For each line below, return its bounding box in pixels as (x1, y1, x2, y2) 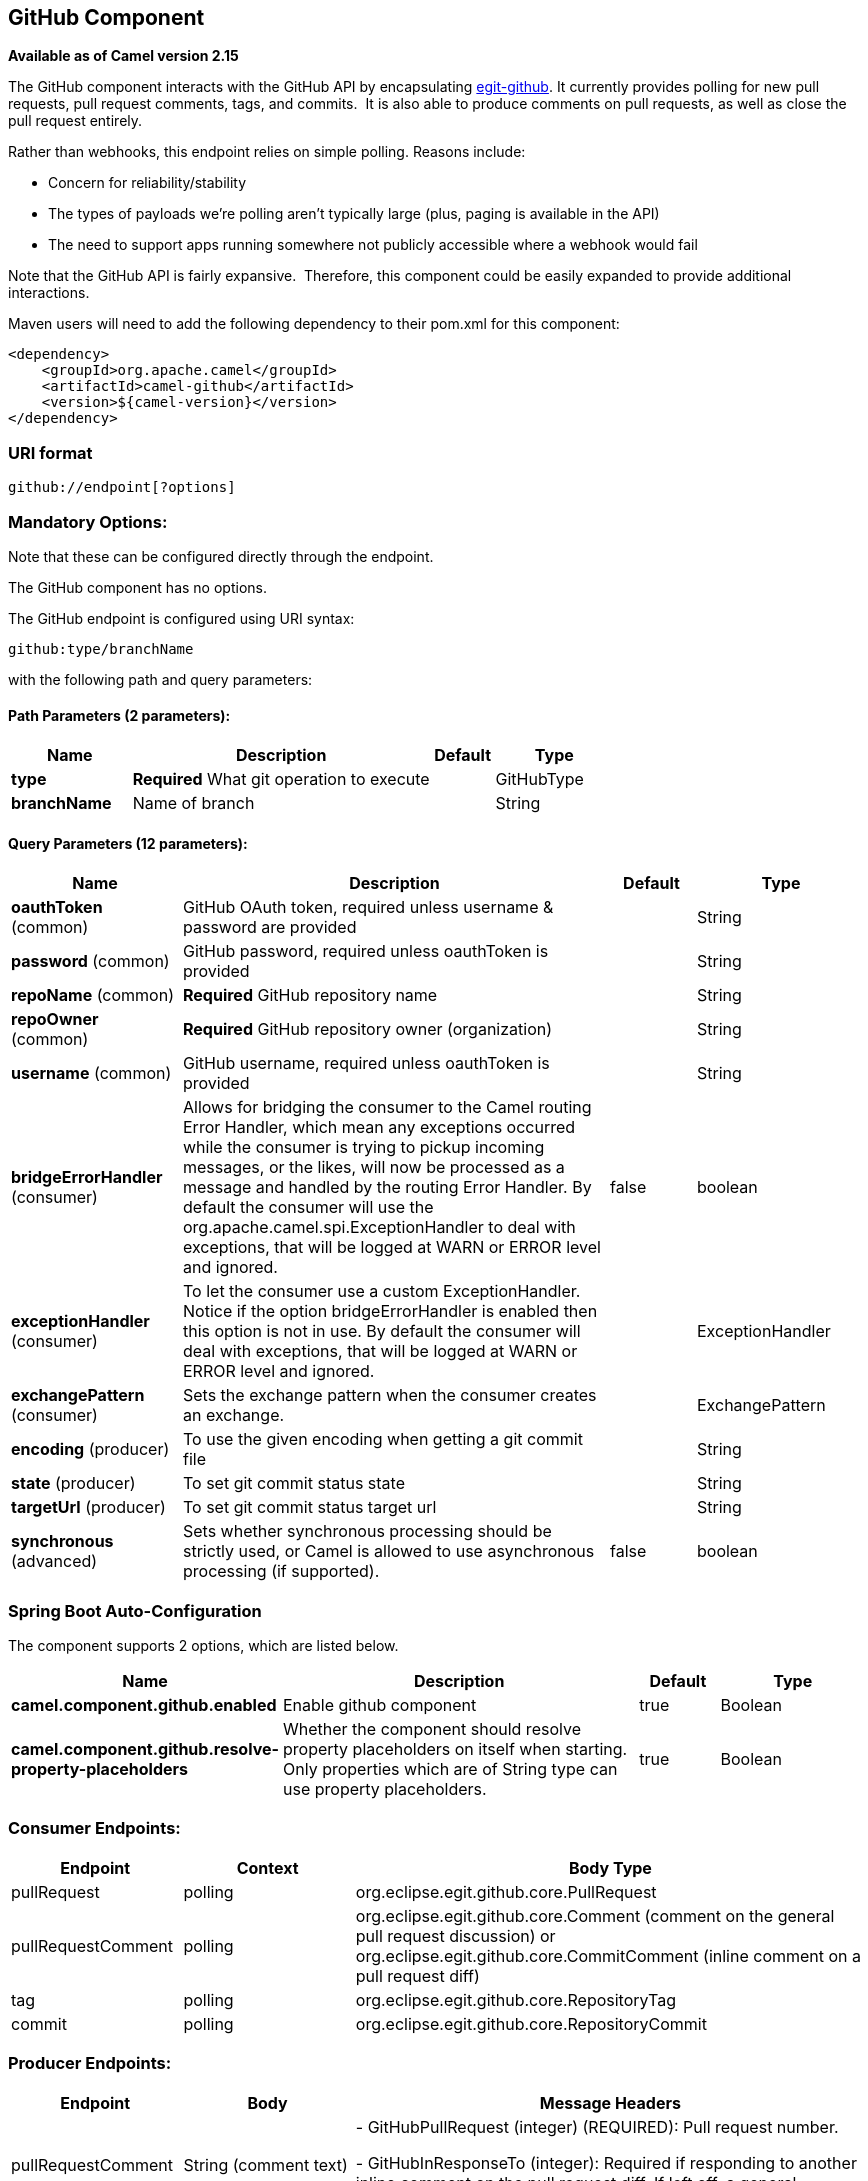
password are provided (183, 917, 357, 938)
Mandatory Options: (8, 511, 168, 532)
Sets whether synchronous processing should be (183, 1521, 552, 1542)
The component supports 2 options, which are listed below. (8, 1637, 399, 1655)
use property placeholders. (283, 1779, 487, 1800)
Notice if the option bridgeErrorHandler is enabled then (183, 1301, 598, 1322)
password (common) (11, 951, 170, 972)
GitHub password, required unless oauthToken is (183, 941, 549, 962)
